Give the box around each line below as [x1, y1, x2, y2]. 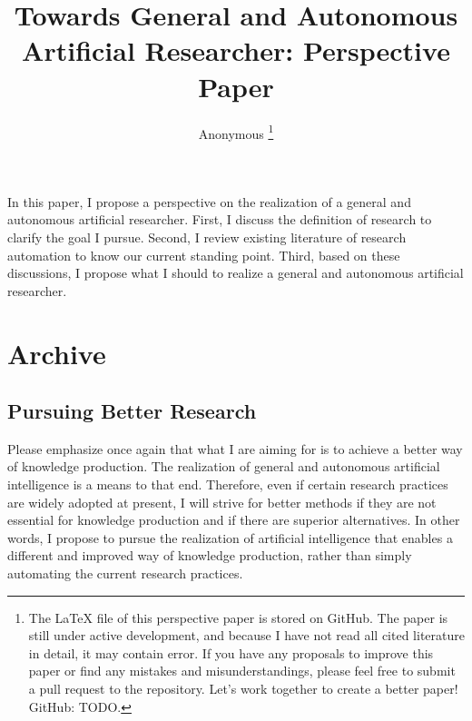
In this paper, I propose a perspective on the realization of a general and [7, 192, 411, 211]
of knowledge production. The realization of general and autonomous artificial [7, 457, 440, 476]
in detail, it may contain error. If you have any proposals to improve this [28, 643, 434, 662]
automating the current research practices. [7, 564, 243, 583]
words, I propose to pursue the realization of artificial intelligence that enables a [7, 528, 453, 547]
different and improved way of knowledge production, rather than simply [7, 546, 412, 565]
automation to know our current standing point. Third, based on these [7, 245, 400, 264]
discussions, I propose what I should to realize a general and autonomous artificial [7, 263, 464, 282]
